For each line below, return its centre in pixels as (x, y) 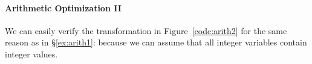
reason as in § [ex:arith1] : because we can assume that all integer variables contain (156, 42)
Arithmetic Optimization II (63, 7)
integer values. (31, 54)
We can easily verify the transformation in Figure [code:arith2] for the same (146, 30)
